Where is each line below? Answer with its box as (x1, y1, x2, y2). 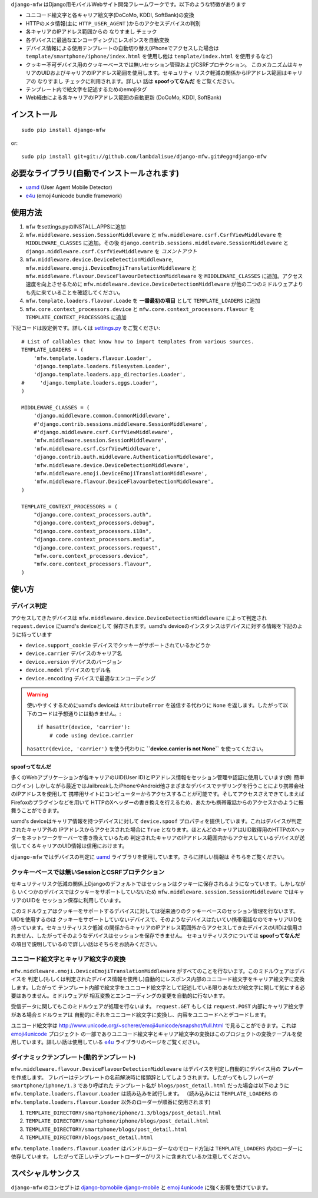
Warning (26, 691, 48, 698)
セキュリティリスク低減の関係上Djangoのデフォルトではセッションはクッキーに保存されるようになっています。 (11, 880, 280, 887)
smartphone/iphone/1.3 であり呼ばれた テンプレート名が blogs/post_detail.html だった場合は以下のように (11, 1081, 290, 1089)
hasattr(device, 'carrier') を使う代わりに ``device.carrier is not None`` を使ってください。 (26, 745, 267, 752)
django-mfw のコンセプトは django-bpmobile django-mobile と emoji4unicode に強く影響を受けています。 (11, 1184, 271, 1191)
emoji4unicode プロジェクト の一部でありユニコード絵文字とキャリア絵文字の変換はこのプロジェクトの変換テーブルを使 (11, 1030, 303, 1037)
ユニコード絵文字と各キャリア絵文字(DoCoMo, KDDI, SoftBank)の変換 (25, 12, 194, 19)
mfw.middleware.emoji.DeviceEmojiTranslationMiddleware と (25, 264, 197, 271)
